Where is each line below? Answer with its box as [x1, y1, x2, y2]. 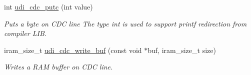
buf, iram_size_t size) [147, 44, 216, 55]
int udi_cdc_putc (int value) [4, 1, 93, 11]
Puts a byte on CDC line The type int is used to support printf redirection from [4, 18, 247, 28]
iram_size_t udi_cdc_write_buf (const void [4, 44, 142, 55]
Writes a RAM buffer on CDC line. [4, 61, 113, 72]
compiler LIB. [4, 28, 47, 38]
